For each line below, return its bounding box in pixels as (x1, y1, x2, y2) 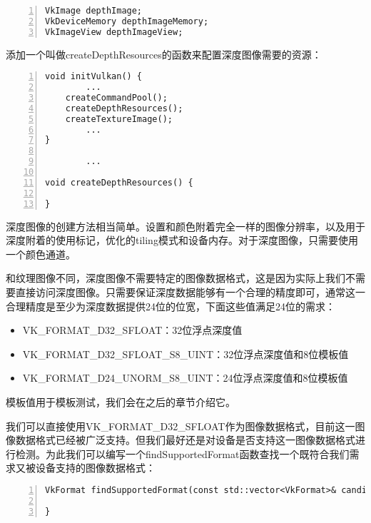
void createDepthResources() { (45, 177, 193, 188)
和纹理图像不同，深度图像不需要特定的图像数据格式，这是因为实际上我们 (6, 270, 345, 285)
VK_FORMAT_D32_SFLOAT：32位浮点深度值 (22, 323, 243, 337)
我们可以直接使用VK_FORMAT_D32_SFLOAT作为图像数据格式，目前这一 (6, 418, 355, 433)
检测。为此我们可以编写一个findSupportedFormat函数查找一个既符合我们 (15, 446, 350, 461)
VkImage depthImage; (45, 6, 143, 16)
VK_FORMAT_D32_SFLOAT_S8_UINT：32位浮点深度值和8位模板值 (22, 346, 349, 361)
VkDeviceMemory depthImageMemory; (45, 16, 209, 26)
